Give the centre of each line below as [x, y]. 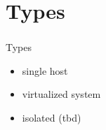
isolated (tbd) [52, 118]
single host [45, 70]
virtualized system [61, 94]
